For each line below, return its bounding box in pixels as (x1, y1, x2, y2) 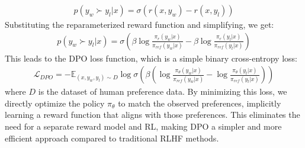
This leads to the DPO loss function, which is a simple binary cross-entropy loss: (5, 52, 297, 64)
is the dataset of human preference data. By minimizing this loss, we (38, 85, 287, 98)
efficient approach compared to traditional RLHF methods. (5, 131, 219, 144)
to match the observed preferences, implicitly (118, 96, 281, 109)
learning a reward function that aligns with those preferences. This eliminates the (5, 108, 300, 121)
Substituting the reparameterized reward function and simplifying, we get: (5, 18, 274, 31)
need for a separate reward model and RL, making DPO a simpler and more (5, 120, 282, 133)
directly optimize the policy (5, 96, 105, 109)
